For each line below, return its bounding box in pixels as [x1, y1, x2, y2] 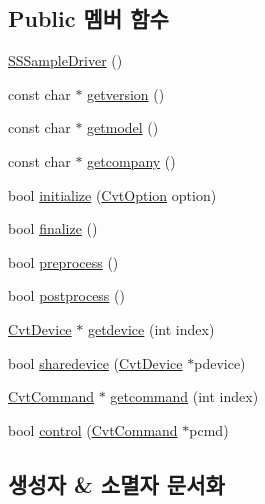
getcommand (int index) [110, 386, 259, 407]
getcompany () [87, 150, 176, 171]
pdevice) [194, 352, 246, 373]
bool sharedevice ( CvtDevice [8, 352, 183, 373]
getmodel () [87, 117, 159, 138]
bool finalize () [8, 218, 98, 239]
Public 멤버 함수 [8, 3, 169, 34]
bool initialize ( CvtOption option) [8, 184, 217, 205]
